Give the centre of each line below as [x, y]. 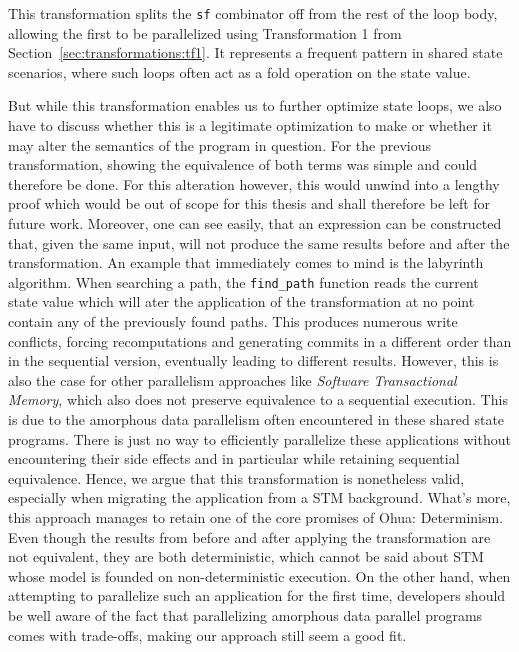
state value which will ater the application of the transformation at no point [241, 301]
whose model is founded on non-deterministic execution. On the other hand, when [259, 575]
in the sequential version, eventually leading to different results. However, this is [253, 360]
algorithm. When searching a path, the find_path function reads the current [243, 281]
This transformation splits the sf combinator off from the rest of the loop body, [253, 13]
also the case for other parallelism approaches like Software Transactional [232, 379]
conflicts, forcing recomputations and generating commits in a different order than [260, 340]
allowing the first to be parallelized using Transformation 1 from [205, 32]
